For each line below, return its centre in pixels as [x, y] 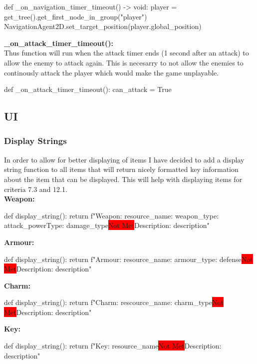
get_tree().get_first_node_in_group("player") [76, 16]
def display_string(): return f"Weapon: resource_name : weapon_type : [112, 215]
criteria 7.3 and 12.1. [36, 189]
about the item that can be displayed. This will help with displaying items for [123, 179]
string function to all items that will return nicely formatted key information [121, 169]
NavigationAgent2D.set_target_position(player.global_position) [103, 26]
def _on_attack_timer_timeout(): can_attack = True [88, 89]
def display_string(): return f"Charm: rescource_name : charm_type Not [114, 302]
